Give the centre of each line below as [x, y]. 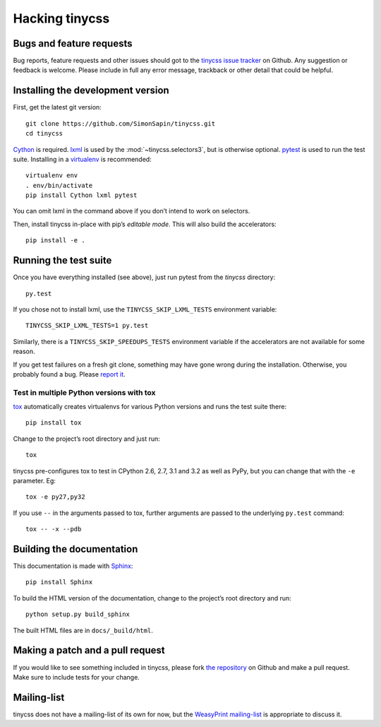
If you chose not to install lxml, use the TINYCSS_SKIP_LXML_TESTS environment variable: [145, 309]
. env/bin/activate [59, 185]
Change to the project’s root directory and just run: [86, 439]
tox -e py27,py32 [55, 497]
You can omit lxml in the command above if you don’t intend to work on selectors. [132, 211]
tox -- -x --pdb [54, 529]
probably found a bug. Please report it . [69, 374]
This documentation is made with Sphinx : [73, 566]
